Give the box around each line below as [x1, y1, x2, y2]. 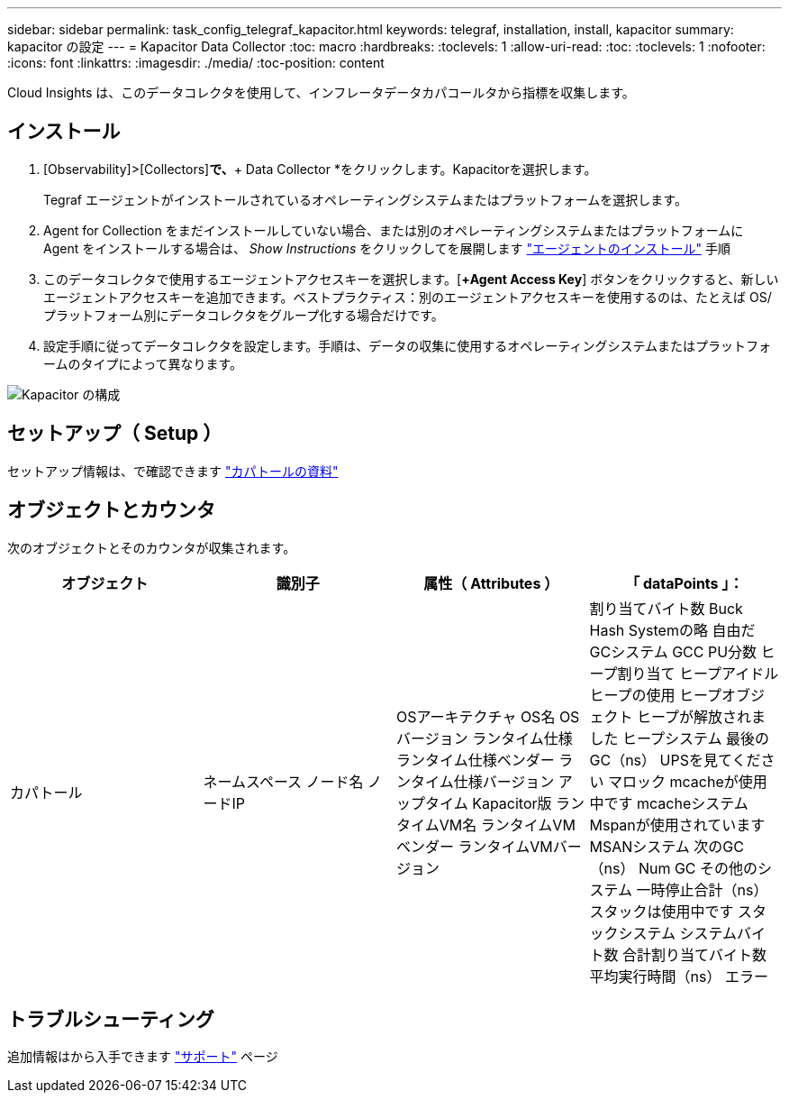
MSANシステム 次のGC [589, 837, 744, 856]
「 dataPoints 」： [625, 573, 744, 592]
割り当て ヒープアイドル [617, 664, 779, 683]
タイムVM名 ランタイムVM [396, 815, 576, 834]
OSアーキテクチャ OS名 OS [396, 707, 580, 726]
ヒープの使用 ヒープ [589, 685, 722, 704]
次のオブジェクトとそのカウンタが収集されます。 [7, 539, 296, 555]
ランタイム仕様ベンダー [396, 750, 555, 769]
